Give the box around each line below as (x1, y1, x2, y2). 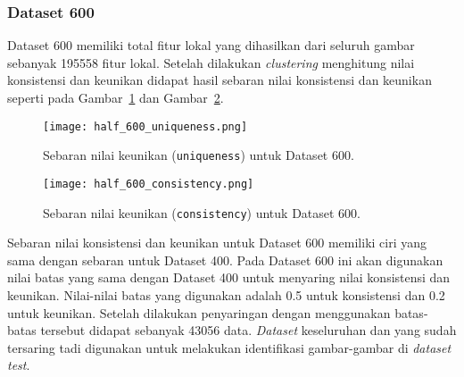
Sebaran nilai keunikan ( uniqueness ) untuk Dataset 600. (43, 146, 354, 164)
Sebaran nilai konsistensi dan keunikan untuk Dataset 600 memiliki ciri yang (7, 233, 427, 252)
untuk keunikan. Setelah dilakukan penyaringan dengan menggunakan (7, 303, 391, 322)
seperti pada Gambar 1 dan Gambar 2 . (7, 88, 224, 106)
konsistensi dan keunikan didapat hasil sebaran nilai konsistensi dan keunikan (7, 71, 432, 89)
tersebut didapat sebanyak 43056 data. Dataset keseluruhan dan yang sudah (40, 321, 457, 339)
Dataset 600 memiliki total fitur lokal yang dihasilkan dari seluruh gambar (7, 36, 415, 54)
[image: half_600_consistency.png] (43, 177, 254, 190)
